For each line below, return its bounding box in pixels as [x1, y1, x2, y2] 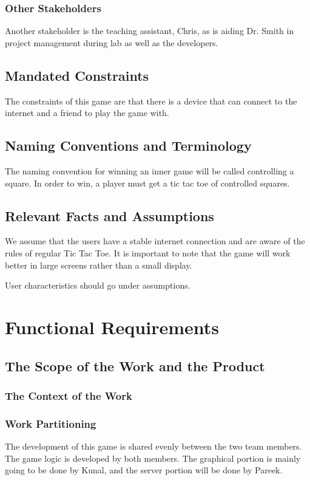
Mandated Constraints [5, 66, 149, 84]
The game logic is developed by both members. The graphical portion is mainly [5, 451, 301, 464]
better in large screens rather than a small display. [5, 258, 192, 271]
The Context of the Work [5, 388, 132, 403]
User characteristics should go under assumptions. [5, 279, 190, 292]
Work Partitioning [5, 416, 96, 431]
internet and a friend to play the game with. [5, 106, 169, 119]
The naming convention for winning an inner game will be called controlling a [5, 165, 294, 177]
